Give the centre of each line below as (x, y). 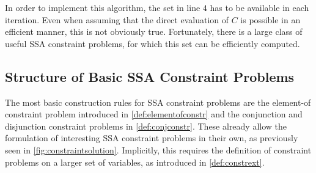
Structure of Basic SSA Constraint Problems (150, 76)
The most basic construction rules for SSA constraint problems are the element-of (158, 102)
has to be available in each (259, 7)
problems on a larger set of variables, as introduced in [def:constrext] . (135, 162)
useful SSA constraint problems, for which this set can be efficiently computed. (152, 43)
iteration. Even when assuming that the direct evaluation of (117, 19)
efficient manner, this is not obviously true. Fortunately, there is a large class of (154, 31)
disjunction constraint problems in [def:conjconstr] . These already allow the (146, 126)
